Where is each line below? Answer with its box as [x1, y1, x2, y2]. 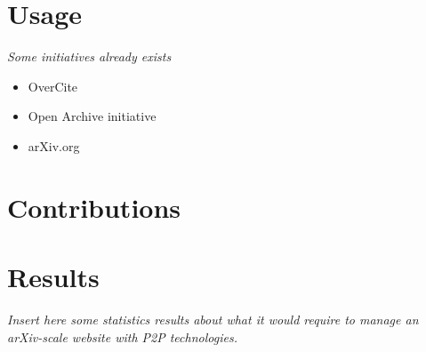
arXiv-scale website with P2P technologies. [7, 327, 237, 346]
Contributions [7, 188, 181, 225]
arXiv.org [28, 136, 80, 155]
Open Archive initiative [28, 107, 157, 125]
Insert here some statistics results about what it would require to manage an [7, 310, 419, 328]
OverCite [28, 76, 78, 95]
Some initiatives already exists [7, 47, 172, 66]
